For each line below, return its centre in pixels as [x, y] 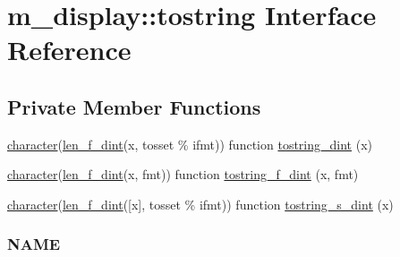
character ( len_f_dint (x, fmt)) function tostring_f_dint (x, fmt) [183, 174]
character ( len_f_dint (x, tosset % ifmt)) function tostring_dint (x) [190, 144]
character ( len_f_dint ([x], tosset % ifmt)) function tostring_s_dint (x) [200, 204]
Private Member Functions [134, 106]
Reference [69, 50]
